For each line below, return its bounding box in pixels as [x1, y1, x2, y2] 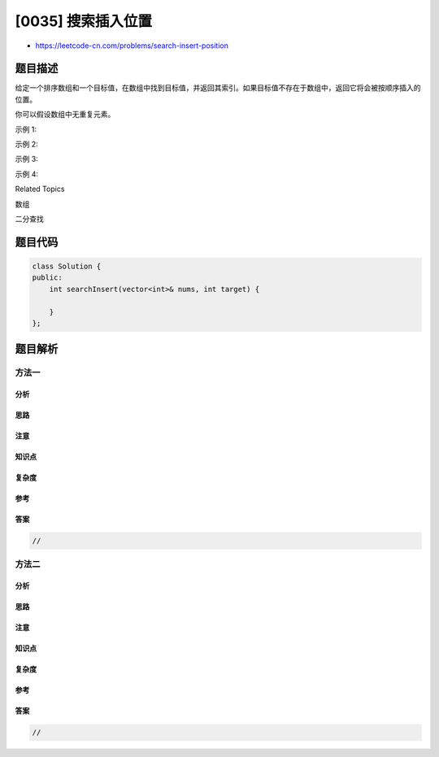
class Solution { [32, 261, 102, 271]
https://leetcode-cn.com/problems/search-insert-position [35, 41, 229, 50]
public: [32, 273, 63, 282]
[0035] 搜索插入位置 [15, 12, 152, 30]
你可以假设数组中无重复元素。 [15, 110, 115, 120]
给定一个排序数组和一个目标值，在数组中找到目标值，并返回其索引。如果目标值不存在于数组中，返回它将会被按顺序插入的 [15, 83, 421, 93]
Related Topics [15, 184, 65, 194]
